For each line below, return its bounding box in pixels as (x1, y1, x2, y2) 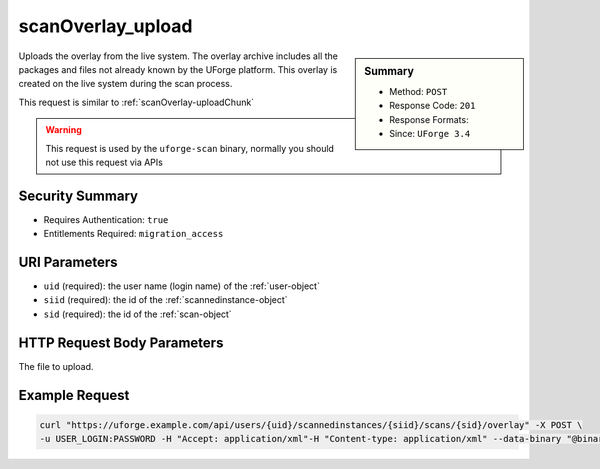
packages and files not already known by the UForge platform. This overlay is (18, 63, 338, 75)
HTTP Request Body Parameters (18, 334, 224, 351)
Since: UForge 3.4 (389, 127, 471, 139)
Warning (45, 124, 82, 136)
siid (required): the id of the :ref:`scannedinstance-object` (43, 294, 289, 306)
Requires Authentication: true (43, 213, 169, 225)
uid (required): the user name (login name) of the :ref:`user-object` (43, 280, 320, 292)
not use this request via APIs (45, 156, 164, 168)
